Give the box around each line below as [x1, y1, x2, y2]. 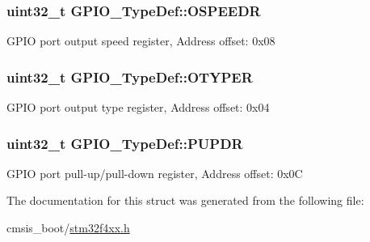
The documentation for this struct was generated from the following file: [6, 192, 364, 209]
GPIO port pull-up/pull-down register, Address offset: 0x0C [6, 164, 303, 181]
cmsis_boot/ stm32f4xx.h [6, 219, 130, 236]
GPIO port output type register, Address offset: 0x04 [6, 99, 270, 116]
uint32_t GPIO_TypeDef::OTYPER [6, 66, 253, 87]
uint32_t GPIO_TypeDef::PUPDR [6, 133, 243, 153]
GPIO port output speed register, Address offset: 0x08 [6, 32, 275, 49]
